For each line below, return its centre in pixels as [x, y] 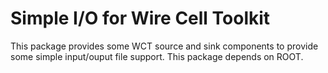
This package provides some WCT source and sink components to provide [164, 46]
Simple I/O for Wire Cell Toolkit [140, 18]
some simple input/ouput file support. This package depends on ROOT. [157, 56]
